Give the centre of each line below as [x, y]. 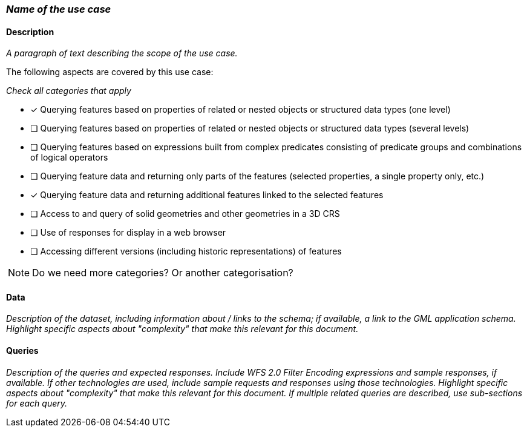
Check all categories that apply [69, 91]
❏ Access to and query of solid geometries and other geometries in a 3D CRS [185, 214]
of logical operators [69, 158]
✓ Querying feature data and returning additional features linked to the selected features [207, 195]
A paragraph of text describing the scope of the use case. [122, 53]
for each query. [37, 403]
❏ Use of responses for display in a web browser [128, 233]
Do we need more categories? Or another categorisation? [163, 273]
